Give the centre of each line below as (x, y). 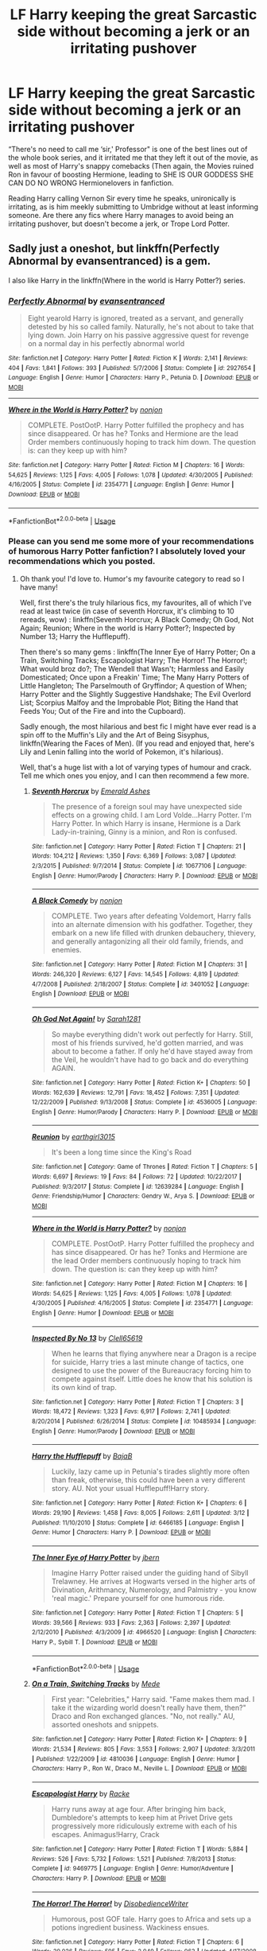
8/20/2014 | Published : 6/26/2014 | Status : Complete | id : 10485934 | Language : (144, 1422)
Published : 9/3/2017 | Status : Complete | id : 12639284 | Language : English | (137, 1186)
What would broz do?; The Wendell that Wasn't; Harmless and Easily (132, 668)
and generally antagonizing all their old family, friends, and (147, 941)
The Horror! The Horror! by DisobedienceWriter (110, 1903)
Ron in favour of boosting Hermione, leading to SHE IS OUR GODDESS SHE (131, 174)
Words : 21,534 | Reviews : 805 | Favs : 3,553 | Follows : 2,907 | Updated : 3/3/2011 (143, 1749)
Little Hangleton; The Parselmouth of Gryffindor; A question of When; (133, 685)
